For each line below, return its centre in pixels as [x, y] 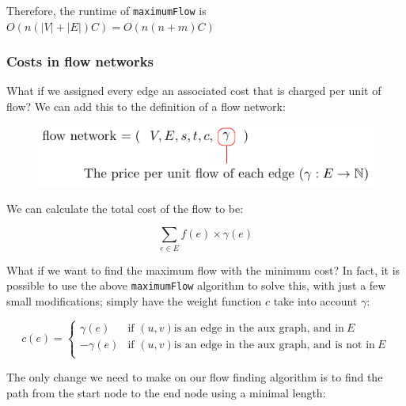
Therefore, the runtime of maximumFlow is [106, 10]
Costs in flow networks [80, 61]
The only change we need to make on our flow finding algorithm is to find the [195, 376]
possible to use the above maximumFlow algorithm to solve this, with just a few [196, 285]
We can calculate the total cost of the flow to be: [125, 208]
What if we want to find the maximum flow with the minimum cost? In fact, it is [203, 269]
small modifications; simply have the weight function [134, 300]
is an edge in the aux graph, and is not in [274, 345]
